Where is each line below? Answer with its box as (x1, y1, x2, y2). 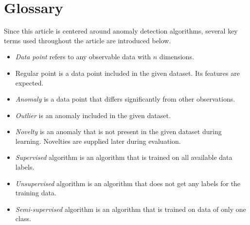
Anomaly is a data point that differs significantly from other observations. (15, 94, 235, 104)
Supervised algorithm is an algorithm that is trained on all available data (15, 152, 232, 162)
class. (15, 213, 31, 224)
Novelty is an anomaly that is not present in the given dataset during (15, 126, 222, 137)
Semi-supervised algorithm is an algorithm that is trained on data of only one (15, 204, 246, 214)
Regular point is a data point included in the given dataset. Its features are (15, 68, 240, 78)
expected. (15, 77, 44, 87)
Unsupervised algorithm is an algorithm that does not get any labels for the (15, 178, 241, 188)
